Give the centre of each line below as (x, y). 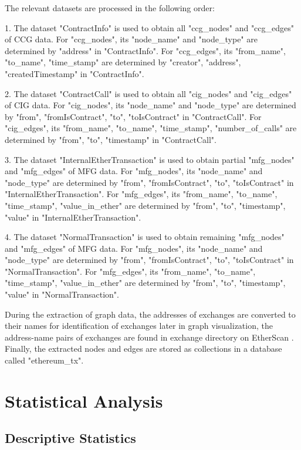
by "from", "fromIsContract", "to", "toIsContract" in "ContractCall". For (133, 116)
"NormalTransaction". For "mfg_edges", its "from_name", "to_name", (130, 271)
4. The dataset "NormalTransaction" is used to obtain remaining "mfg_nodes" (145, 237)
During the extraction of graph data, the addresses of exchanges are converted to (150, 314)
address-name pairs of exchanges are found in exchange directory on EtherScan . (149, 337)
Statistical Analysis (84, 400)
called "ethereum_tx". (44, 360)
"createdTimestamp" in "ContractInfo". (75, 73)
